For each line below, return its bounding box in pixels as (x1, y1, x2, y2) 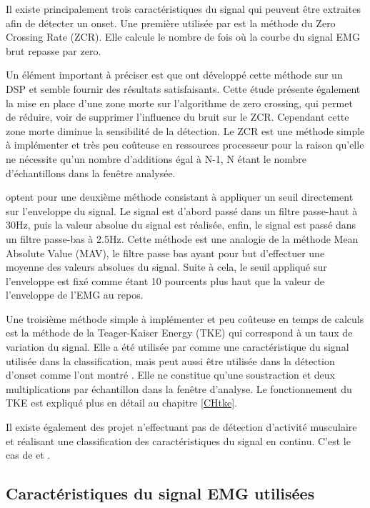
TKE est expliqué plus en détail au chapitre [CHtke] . (6, 395, 237, 410)
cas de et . (6, 447, 51, 462)
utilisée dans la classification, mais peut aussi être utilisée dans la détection (6, 353, 335, 368)
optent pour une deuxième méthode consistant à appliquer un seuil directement (6, 189, 354, 204)
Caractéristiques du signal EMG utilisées (6, 482, 315, 504)
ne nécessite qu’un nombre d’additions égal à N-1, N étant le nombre (6, 151, 307, 166)
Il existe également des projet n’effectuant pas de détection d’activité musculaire (6, 419, 357, 434)
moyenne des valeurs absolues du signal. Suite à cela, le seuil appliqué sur (6, 259, 327, 274)
